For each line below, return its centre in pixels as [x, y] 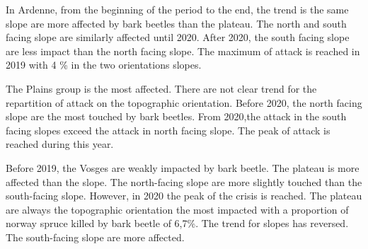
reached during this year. [60, 144]
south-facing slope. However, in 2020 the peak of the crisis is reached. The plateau [184, 196]
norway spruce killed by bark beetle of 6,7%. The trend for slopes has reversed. [177, 223]
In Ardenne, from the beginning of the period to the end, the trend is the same [177, 9]
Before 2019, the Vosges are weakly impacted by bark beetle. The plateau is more [183, 167]
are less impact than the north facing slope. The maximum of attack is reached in [183, 51]
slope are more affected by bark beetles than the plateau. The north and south [176, 23]
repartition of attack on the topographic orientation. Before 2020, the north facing [184, 102]
